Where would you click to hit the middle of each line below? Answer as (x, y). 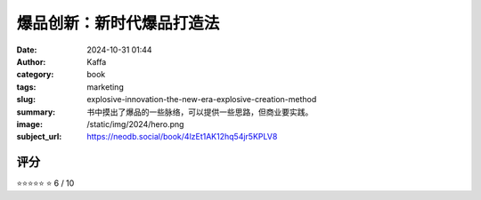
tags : (26, 87)
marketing (105, 87)
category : (35, 75)
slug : (26, 100)
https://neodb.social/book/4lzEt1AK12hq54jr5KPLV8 (182, 137)
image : (30, 124)
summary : (36, 112)
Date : (27, 50)
